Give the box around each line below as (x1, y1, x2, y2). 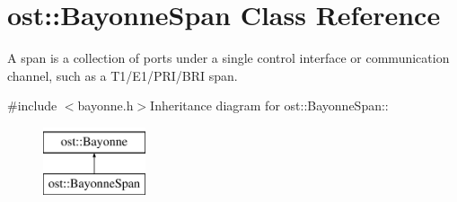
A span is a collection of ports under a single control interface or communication (7, 48, 450, 67)
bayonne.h (77, 96, 134, 115)
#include (7, 96, 57, 115)
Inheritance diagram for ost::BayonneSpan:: (150, 96, 389, 115)
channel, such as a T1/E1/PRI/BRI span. (7, 66, 238, 84)
